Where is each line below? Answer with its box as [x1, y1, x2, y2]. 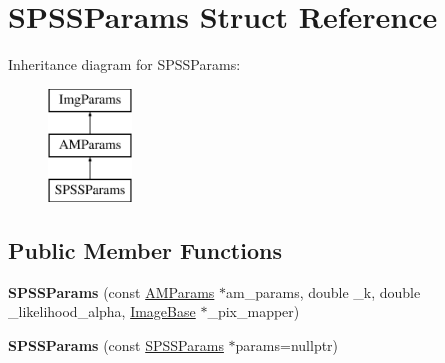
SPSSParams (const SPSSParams [8, 335, 224, 356]
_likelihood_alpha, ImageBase [8, 301, 196, 322]
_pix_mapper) [207, 301, 300, 322]
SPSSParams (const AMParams [8, 281, 215, 302]
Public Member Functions [8, 235, 282, 266]
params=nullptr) [235, 335, 339, 356]
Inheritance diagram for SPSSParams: [8, 54, 241, 75]
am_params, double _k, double [226, 281, 421, 302]
